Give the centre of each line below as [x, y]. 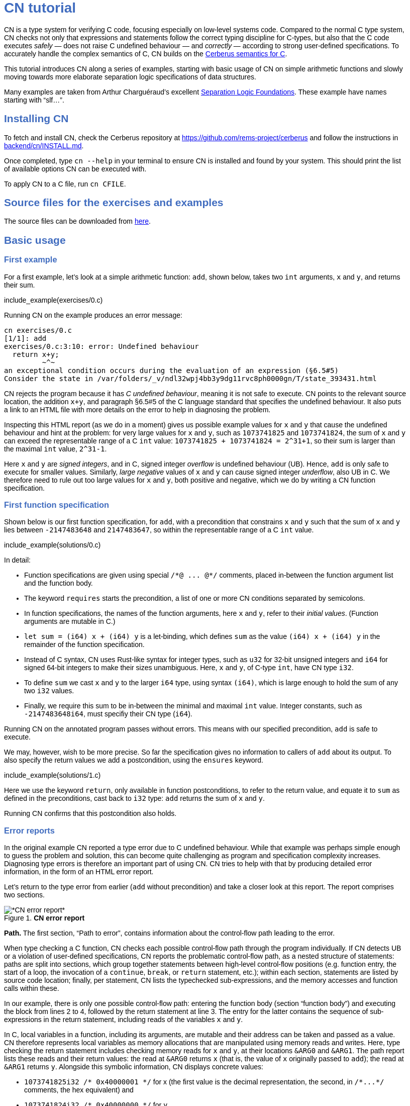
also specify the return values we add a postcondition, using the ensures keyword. [134, 760]
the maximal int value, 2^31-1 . [56, 449]
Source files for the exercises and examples [114, 203]
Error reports [29, 830]
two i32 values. [49, 691]
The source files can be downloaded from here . [77, 221]
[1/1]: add [25, 338]
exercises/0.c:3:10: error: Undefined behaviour [101, 346]
